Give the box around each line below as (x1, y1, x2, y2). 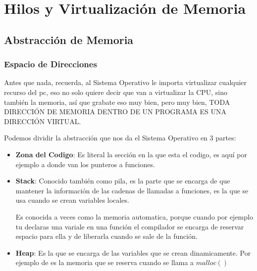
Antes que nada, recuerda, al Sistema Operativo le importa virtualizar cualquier (4, 77, 247, 88)
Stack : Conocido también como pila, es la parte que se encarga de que (15, 176, 230, 186)
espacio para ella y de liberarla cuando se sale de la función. (15, 231, 198, 241)
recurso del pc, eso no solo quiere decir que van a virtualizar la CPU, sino (4, 87, 228, 97)
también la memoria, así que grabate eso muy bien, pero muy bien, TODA (4, 96, 230, 107)
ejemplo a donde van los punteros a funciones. (15, 159, 155, 169)
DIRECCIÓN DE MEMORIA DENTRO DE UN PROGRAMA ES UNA (4, 106, 226, 117)
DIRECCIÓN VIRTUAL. (4, 116, 81, 126)
